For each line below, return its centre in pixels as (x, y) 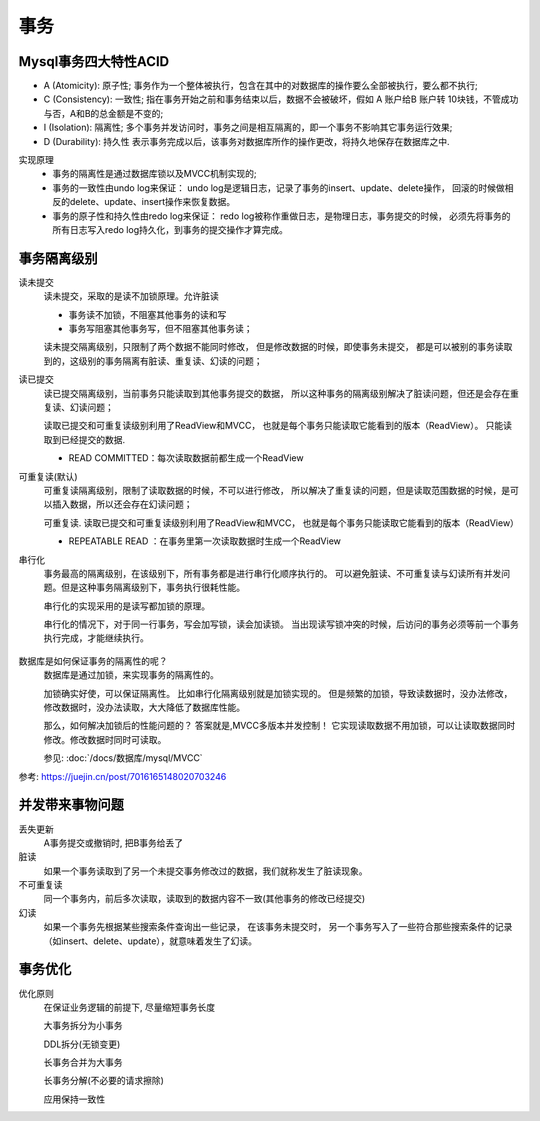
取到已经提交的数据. (84, 439)
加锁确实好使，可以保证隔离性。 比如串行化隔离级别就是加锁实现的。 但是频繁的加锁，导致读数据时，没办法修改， (278, 693)
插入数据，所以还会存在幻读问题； (122, 504)
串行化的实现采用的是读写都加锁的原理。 (126, 606)
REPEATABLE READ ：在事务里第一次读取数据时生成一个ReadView (205, 541)
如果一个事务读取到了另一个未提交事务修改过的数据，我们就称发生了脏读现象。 (205, 871)
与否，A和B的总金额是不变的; (103, 113)
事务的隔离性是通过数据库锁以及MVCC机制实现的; (154, 174)
